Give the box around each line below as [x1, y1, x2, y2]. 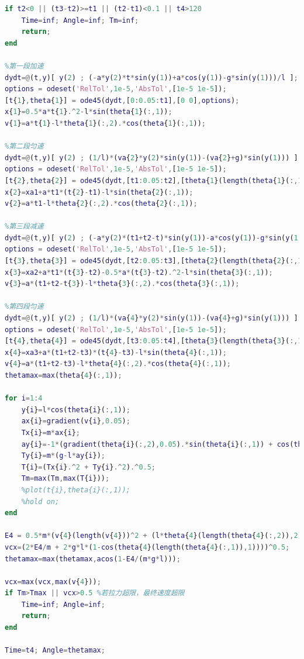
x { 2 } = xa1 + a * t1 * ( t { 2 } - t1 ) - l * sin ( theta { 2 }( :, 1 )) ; [5, 188, 194, 196]
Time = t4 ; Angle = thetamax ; [5, 646, 105, 655]
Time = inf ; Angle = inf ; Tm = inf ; [21, 16, 139, 25]
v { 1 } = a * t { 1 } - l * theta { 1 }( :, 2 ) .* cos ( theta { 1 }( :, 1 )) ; [5, 119, 206, 127]
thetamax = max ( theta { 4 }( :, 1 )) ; [5, 371, 122, 379]
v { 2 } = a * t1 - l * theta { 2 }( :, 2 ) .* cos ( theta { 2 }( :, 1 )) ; [5, 199, 198, 208]
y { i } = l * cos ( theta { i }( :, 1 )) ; [21, 405, 130, 414]
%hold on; [21, 497, 60, 506]
